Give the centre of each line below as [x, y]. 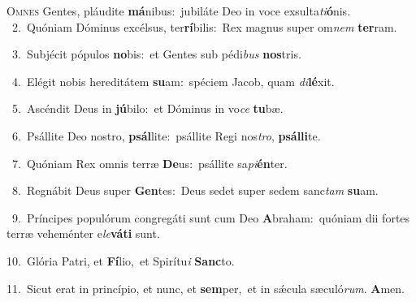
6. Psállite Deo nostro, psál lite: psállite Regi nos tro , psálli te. [166, 135]
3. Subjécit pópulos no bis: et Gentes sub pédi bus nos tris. [156, 54]
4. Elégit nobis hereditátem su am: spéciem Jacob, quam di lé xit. [173, 81]
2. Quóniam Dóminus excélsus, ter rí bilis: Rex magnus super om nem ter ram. [204, 26]
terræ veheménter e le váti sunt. [83, 233]
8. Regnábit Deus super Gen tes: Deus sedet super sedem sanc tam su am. [195, 190]
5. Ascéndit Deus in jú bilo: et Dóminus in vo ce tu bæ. [147, 108]
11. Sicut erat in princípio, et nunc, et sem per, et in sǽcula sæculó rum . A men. [206, 288]
